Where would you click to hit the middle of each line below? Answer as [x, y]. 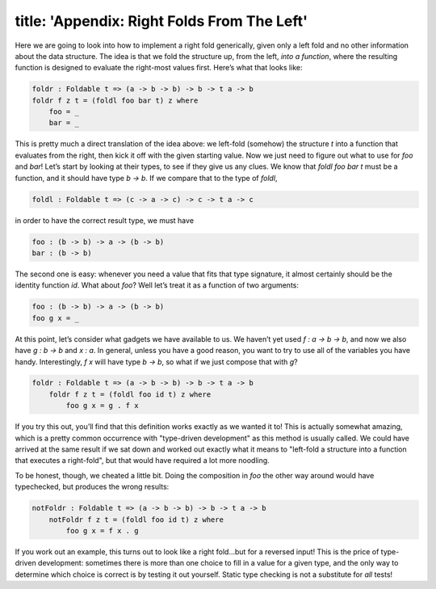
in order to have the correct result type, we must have [104, 220]
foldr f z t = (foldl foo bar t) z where [115, 100]
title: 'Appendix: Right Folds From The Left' [161, 21]
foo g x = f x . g [102, 530]
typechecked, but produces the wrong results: [92, 487]
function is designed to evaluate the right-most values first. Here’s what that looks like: [159, 68]
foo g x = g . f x [102, 406]
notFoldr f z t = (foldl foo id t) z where [136, 520]
